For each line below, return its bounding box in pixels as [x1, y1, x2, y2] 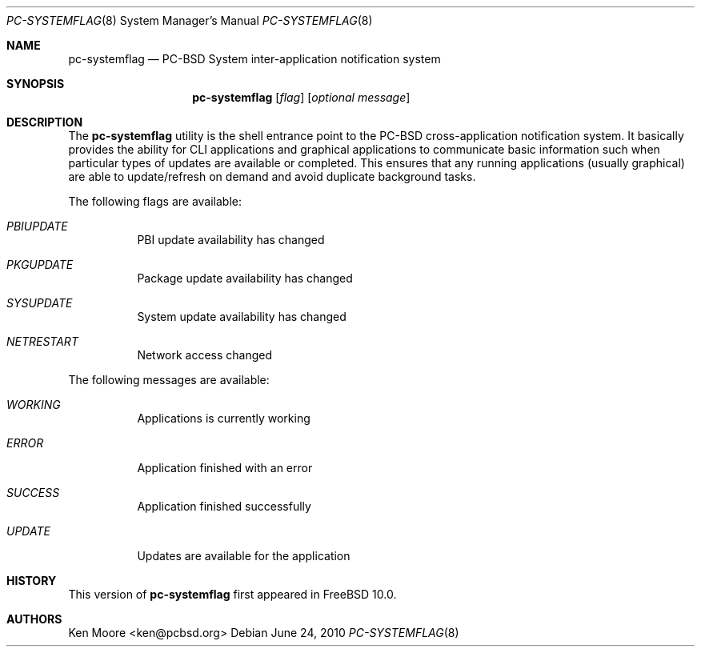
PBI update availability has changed [137, 233, 325, 246]
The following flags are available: [68, 194, 242, 208]
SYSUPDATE [6, 296, 73, 310]
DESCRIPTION [6, 115, 83, 129]
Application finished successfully [137, 499, 311, 513]
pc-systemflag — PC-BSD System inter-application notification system [68, 52, 441, 66]
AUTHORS [6, 612, 62, 626]
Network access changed [137, 348, 273, 362]
